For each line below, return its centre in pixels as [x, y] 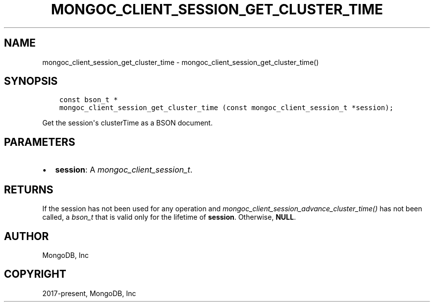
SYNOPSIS [31, 81]
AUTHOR [27, 236]
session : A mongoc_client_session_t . [124, 170]
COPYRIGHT [35, 274]
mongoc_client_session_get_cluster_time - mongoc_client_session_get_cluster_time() [181, 62]
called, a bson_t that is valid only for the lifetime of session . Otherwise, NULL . [169, 217]
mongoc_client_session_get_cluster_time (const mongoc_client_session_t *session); [226, 108]
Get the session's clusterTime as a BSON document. [128, 123]
